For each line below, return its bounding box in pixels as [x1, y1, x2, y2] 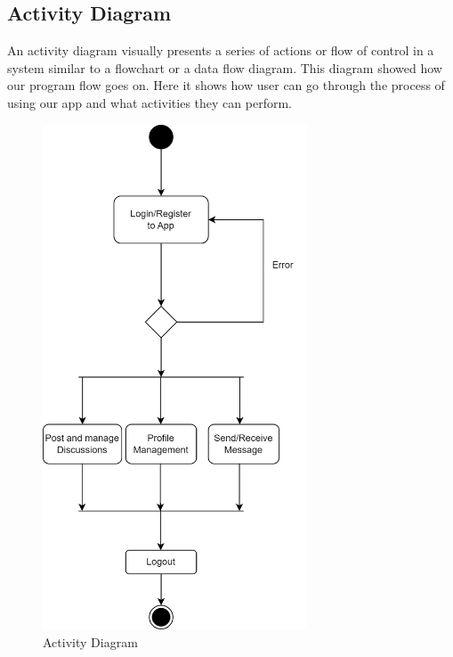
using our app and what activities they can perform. [7, 93, 292, 111]
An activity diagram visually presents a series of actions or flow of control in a [7, 41, 434, 60]
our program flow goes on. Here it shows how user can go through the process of [7, 76, 445, 94]
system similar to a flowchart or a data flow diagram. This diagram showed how [7, 58, 442, 77]
